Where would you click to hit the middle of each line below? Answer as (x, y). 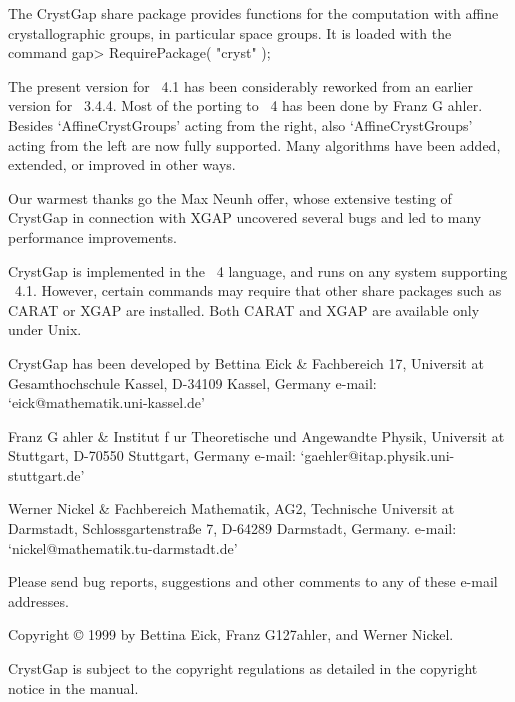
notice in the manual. (73, 687)
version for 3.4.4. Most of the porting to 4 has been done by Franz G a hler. (245, 105)
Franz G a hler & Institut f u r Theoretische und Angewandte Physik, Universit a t (256, 435)
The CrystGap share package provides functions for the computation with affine (253, 13)
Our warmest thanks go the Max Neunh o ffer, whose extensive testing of (230, 197)
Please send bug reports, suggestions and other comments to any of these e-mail (253, 581)
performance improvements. (92, 236)
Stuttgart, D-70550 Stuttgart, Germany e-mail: (152, 455)
